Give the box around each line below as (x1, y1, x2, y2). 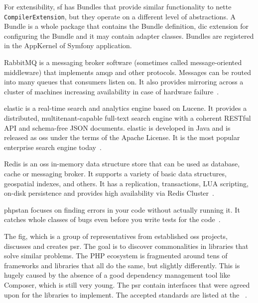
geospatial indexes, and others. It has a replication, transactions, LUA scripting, (4, 178, 249, 188)
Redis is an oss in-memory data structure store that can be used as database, (4, 158, 240, 169)
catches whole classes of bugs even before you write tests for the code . (4, 214, 221, 225)
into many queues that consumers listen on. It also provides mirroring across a (4, 76, 244, 87)
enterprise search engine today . (4, 142, 102, 152)
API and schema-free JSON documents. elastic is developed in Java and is (4, 122, 231, 133)
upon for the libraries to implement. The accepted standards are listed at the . (4, 289, 247, 300)
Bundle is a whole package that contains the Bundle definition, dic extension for (4, 21, 249, 31)
